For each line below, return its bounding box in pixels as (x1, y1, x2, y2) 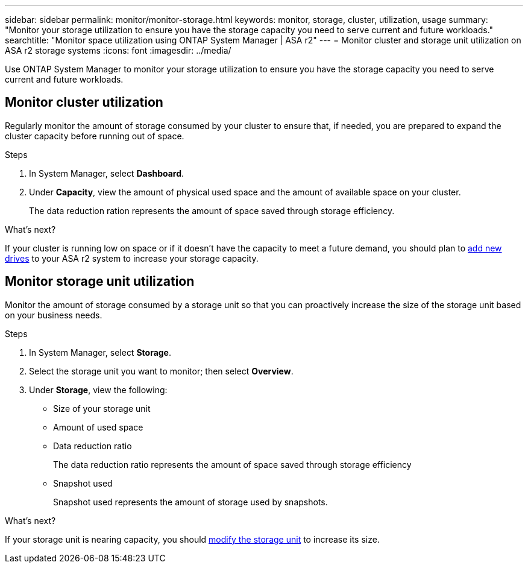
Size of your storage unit (53, 403, 151, 414)
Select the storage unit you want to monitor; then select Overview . (29, 365, 294, 376)
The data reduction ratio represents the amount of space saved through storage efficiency (53, 459, 412, 470)
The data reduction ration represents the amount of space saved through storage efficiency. (29, 205, 395, 216)
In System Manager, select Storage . (29, 347, 172, 358)
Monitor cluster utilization (5, 95, 163, 110)
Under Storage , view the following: (29, 384, 168, 395)
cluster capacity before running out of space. (5, 130, 184, 141)
